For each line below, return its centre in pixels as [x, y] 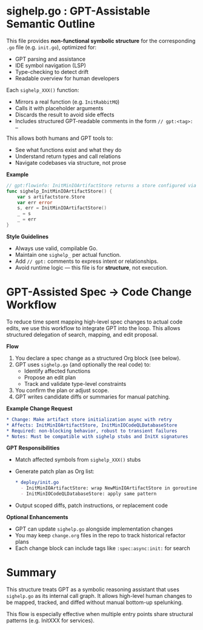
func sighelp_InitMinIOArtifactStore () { [59, 191]
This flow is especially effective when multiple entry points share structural [100, 614]
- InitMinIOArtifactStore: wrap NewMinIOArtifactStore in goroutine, [110, 488]
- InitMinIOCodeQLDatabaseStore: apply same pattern [89, 494]
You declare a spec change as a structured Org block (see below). [98, 358]
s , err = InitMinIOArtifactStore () [62, 208]
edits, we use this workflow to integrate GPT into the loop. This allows [93, 328]
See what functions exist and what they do [68, 150]
